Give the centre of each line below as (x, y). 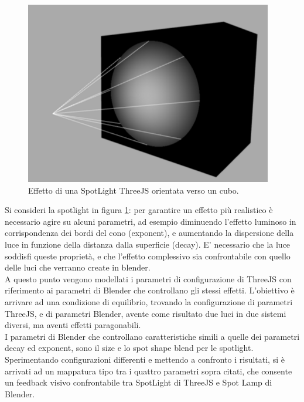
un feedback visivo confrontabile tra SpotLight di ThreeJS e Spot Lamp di (139, 382)
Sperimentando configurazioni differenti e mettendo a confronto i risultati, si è (145, 359)
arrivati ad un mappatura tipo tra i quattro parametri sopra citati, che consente (148, 371)
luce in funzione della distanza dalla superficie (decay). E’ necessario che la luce (148, 244)
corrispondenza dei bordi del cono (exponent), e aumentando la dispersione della (149, 233)
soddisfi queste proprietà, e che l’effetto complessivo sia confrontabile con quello (148, 256)
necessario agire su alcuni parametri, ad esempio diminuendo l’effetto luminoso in (151, 221)
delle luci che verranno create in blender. (78, 267)
